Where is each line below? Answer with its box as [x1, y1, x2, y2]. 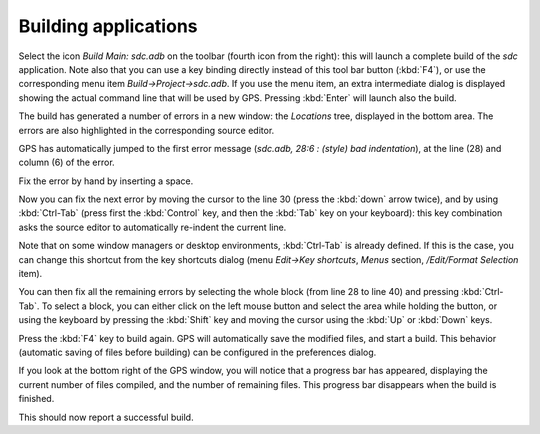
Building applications [18, 15, 198, 37]
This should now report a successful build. [18, 411, 194, 423]
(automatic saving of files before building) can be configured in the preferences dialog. [18, 346, 377, 358]
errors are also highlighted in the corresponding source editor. [18, 124, 275, 136]
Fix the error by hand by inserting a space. [18, 175, 194, 187]
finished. [18, 393, 55, 405]
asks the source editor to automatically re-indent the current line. [18, 221, 287, 233]
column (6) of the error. [18, 156, 115, 169]
